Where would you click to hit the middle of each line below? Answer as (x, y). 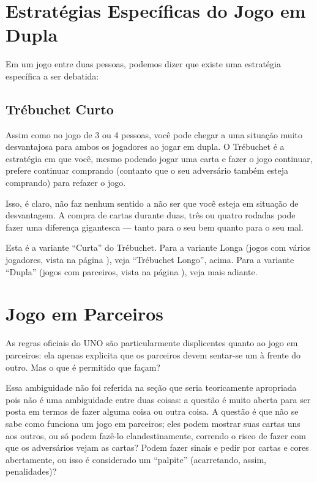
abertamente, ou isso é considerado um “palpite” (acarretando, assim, (136, 459)
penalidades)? (31, 471)
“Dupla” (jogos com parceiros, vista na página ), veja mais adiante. (132, 271)
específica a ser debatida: (52, 76)
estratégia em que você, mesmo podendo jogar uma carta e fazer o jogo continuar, (159, 158)
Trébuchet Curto (60, 109)
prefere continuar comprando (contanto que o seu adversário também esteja (147, 170)
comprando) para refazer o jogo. (66, 183)
